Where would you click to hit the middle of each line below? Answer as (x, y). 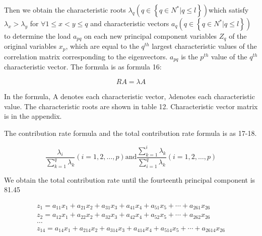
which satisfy (229, 10)
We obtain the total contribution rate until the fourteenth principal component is (130, 179)
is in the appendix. (33, 116)
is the (189, 56)
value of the (229, 56)
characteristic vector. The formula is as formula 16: (83, 67)
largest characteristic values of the (204, 46)
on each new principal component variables (151, 36)
